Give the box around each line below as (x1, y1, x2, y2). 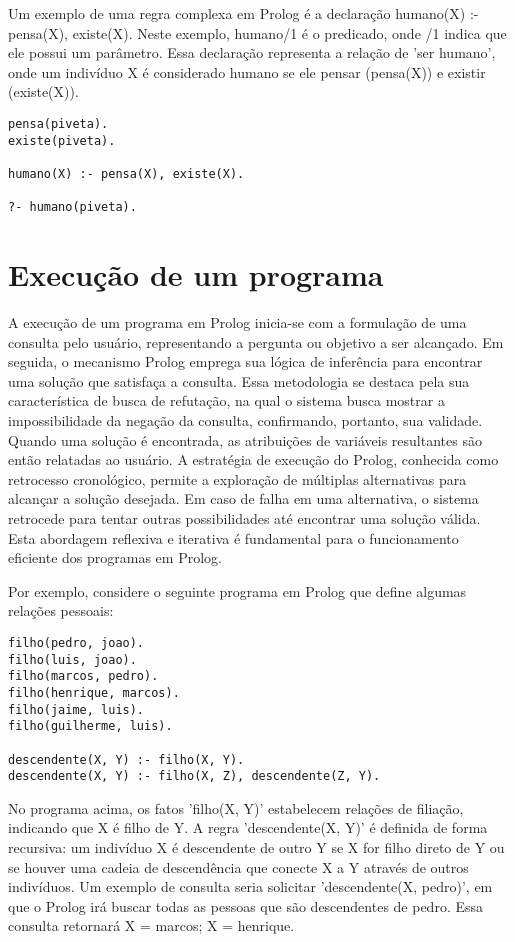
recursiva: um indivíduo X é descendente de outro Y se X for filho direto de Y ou (8, 837, 505, 858)
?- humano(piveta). (8, 200, 137, 215)
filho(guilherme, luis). (8, 719, 173, 734)
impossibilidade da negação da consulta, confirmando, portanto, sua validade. (8, 410, 483, 430)
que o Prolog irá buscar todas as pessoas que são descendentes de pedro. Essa (8, 895, 484, 916)
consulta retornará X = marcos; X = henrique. (8, 915, 295, 936)
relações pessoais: (8, 600, 114, 621)
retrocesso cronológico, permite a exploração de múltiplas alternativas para (8, 468, 467, 489)
